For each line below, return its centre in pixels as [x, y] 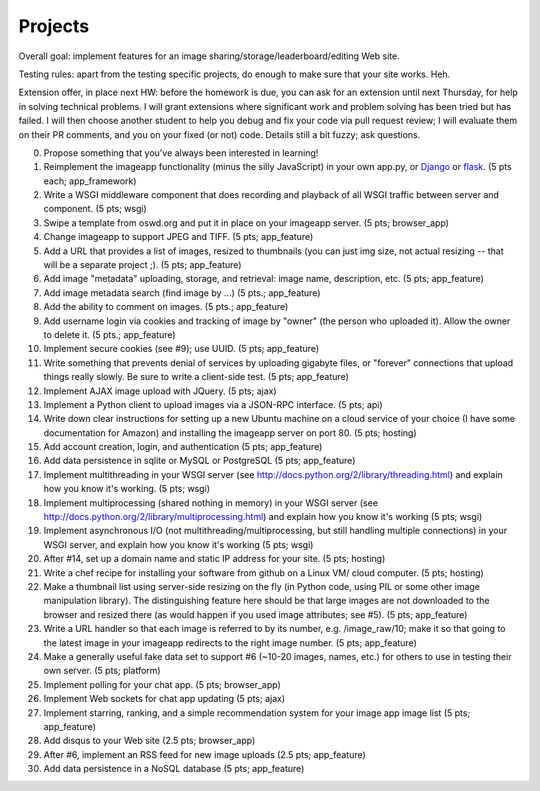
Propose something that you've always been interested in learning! [181, 152]
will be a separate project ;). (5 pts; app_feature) [142, 265]
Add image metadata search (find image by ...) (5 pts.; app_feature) [182, 292]
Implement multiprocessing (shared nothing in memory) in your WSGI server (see [211, 502]
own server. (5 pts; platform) [102, 671]
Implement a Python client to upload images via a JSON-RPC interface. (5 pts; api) [213, 404]
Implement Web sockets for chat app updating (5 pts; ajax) [164, 699]
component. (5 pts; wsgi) [95, 209]
